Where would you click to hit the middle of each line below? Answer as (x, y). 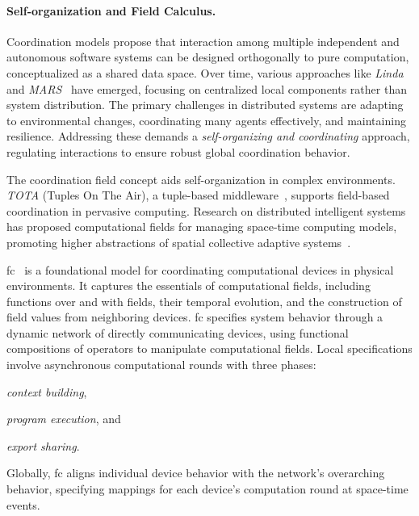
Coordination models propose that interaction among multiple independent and (203, 41)
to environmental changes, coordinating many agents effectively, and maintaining (206, 120)
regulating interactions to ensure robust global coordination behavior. (178, 151)
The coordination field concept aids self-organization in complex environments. (201, 179)
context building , (47, 391)
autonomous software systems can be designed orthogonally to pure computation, (208, 57)
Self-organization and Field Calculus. (111, 10)
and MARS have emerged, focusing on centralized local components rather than (207, 88)
